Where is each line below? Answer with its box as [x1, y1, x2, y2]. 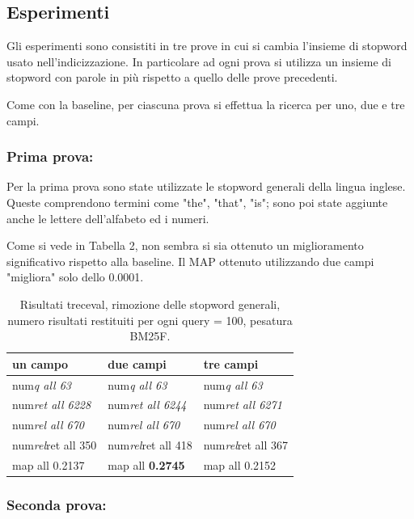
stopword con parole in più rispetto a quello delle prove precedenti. [6, 69, 338, 86]
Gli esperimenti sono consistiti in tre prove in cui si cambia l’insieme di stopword [6, 37, 408, 54]
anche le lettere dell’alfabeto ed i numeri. [6, 209, 209, 226]
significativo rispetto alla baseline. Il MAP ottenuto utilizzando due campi [6, 252, 374, 269]
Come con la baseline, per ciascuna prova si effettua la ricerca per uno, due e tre [6, 95, 405, 112]
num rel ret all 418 [108, 437, 192, 454]
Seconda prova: [6, 494, 107, 514]
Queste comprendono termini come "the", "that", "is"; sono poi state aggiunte [6, 193, 388, 210]
